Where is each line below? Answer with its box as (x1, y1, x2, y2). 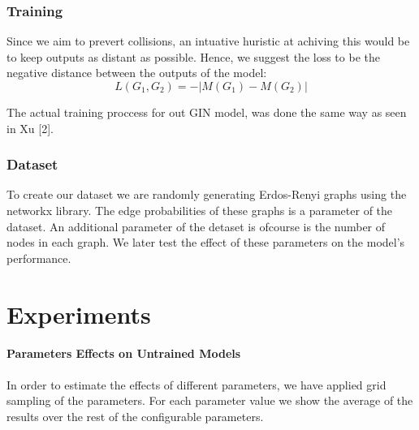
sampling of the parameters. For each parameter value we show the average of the (6, 392, 413, 409)
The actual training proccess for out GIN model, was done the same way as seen (6, 104, 407, 120)
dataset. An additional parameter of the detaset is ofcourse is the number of (6, 217, 386, 234)
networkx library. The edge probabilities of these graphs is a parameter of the (6, 202, 393, 218)
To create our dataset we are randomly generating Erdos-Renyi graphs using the (6, 186, 407, 203)
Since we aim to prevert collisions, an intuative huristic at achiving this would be (6, 32, 410, 49)
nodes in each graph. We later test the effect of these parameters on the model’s (6, 234, 405, 251)
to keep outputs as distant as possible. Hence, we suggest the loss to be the (6, 48, 380, 65)
